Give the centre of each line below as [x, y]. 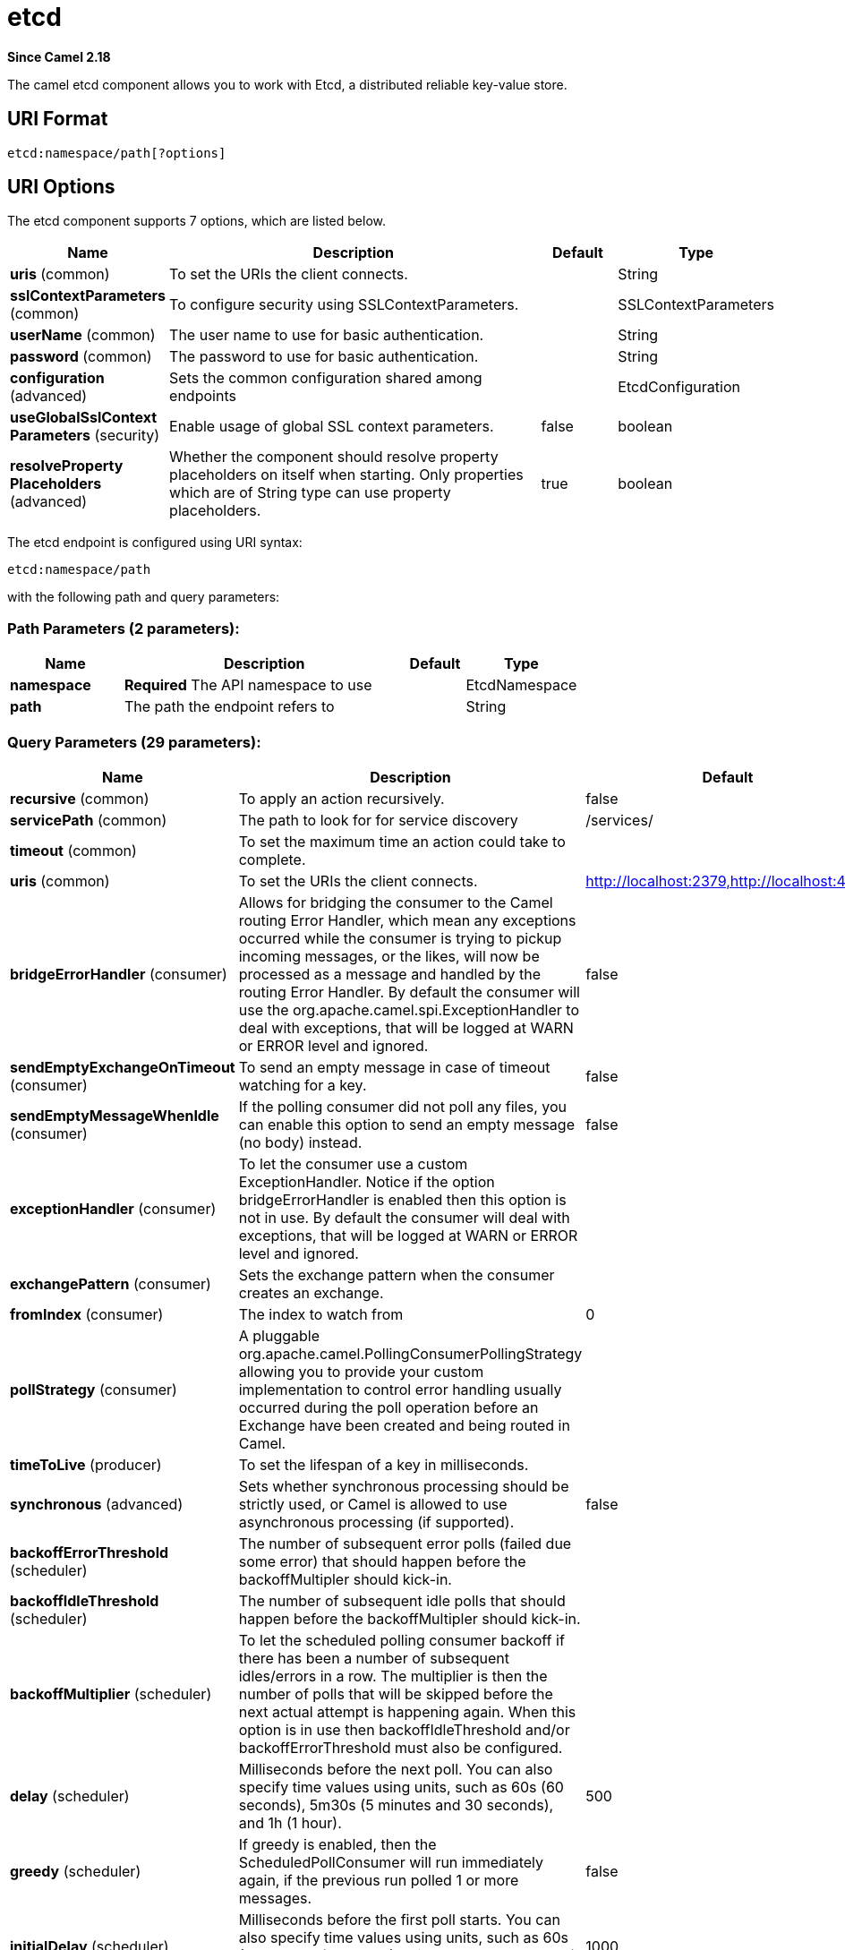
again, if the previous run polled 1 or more [379, 1880]
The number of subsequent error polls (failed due [405, 1543]
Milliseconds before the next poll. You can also [396, 1769]
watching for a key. [303, 1085]
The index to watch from [321, 1314]
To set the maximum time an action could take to [402, 841]
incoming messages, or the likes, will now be [389, 956]
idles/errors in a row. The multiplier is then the [393, 1676]
